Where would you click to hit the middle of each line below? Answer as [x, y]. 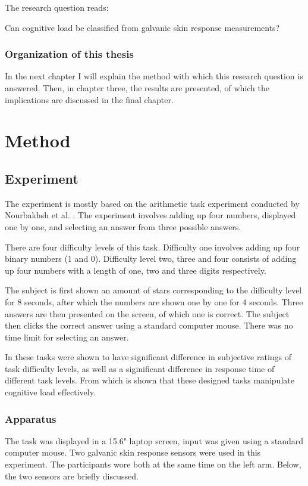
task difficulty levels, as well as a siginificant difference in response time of [140, 368]
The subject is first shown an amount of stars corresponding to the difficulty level [153, 290]
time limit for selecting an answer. [67, 337]
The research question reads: [57, 7]
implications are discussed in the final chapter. [89, 99]
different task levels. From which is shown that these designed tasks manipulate [150, 380]
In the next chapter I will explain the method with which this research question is [154, 76]
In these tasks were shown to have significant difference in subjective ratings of [148, 357]
